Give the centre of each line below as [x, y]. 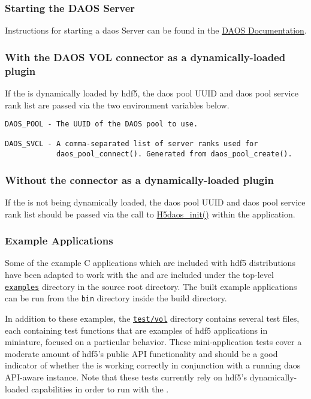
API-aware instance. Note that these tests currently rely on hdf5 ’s [126, 377]
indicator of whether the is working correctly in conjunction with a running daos [153, 365]
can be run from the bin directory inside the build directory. [116, 298]
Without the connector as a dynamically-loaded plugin [139, 179]
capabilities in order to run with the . [100, 389]
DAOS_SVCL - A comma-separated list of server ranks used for [132, 144]
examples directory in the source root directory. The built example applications [151, 286]
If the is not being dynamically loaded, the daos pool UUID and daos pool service [155, 202]
